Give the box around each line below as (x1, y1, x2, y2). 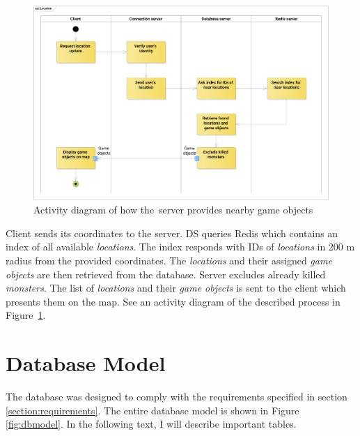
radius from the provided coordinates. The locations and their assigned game (6, 253, 332, 268)
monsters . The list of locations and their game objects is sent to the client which (6, 280, 346, 295)
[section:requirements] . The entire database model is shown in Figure (6, 403, 299, 417)
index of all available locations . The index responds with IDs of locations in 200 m (6, 239, 355, 254)
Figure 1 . (6, 308, 46, 322)
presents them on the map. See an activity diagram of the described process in (6, 294, 341, 308)
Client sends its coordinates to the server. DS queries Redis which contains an (6, 225, 338, 240)
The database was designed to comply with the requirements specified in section (6, 389, 347, 404)
